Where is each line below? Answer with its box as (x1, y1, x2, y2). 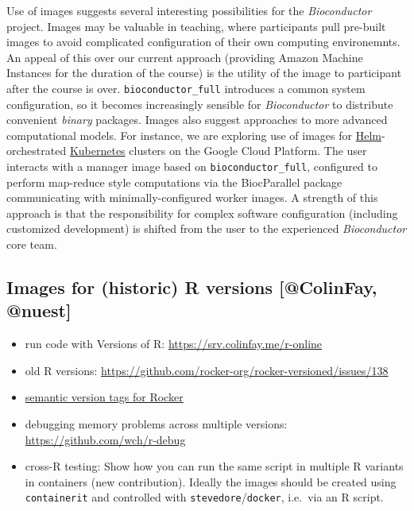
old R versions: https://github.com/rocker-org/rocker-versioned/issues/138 (25, 362, 389, 378)
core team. (6, 236, 57, 253)
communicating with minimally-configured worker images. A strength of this (6, 189, 378, 206)
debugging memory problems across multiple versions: (25, 416, 288, 432)
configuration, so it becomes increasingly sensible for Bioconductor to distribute (6, 95, 393, 112)
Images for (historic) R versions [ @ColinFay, (6, 275, 377, 300)
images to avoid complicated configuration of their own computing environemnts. (6, 33, 400, 50)
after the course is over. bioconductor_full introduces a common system (6, 79, 366, 96)
